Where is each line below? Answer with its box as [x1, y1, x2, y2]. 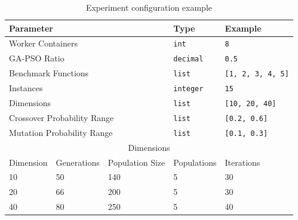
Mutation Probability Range [9, 126, 113, 138]
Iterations [225, 156, 260, 168]
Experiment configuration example [85, 1, 212, 13]
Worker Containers [9, 37, 78, 49]
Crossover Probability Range [9, 111, 114, 123]
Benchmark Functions [9, 67, 89, 79]
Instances [9, 82, 43, 94]
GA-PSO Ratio [9, 52, 64, 64]
